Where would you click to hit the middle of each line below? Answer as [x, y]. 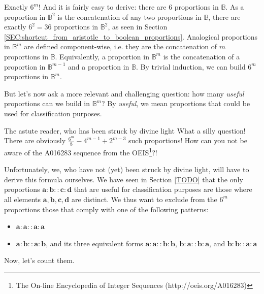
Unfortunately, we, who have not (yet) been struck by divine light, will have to [127, 169]
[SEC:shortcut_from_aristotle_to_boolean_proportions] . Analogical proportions [131, 36]
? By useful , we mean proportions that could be [176, 103]
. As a [235, 7]
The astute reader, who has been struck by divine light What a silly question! [125, 130]
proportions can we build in [47, 103]
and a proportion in [99, 66]
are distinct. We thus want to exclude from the [144, 199]
